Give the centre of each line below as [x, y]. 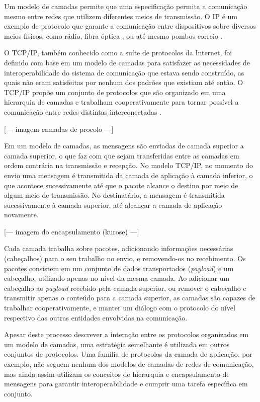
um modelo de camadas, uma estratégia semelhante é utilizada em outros [117, 344]
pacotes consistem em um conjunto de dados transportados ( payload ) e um [119, 268]
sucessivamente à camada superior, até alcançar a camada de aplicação [113, 205]
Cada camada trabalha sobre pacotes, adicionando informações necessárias [119, 248]
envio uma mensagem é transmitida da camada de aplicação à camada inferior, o [128, 175]
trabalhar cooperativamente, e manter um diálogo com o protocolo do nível [120, 308]
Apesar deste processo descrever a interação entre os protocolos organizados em [126, 334]
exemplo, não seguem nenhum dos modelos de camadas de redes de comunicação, [129, 364]
